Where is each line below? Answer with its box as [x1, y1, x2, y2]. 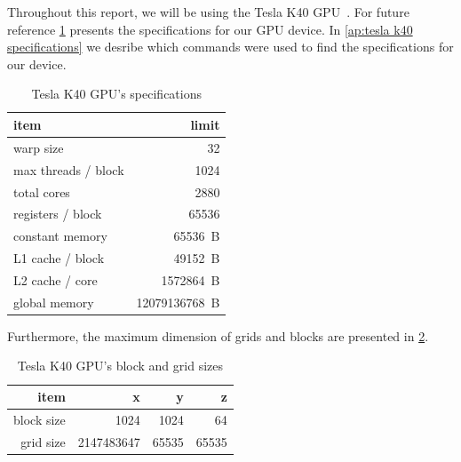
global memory [13, 292, 94, 311]
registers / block [13, 204, 102, 223]
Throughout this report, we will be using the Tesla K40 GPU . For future [7, 3, 409, 20]
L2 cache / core [13, 270, 98, 289]
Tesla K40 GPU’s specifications [31, 84, 203, 103]
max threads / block [13, 160, 124, 179]
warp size [13, 138, 64, 156]
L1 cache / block [13, 249, 105, 267]
